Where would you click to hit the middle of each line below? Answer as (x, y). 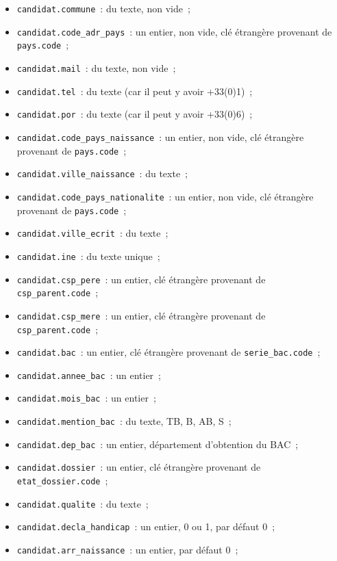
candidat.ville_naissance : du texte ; (102, 173)
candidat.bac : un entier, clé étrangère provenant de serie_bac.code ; (168, 352)
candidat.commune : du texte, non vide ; (103, 8)
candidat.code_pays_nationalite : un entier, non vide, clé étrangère (165, 196)
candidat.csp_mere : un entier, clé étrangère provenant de (141, 315)
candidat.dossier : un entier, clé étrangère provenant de (139, 467)
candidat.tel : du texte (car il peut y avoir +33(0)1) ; (135, 91)
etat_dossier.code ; (62, 481)
